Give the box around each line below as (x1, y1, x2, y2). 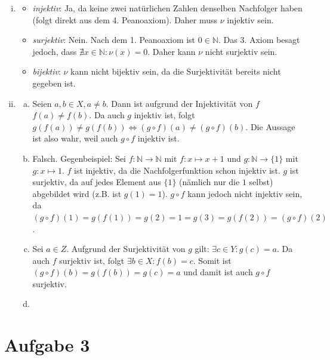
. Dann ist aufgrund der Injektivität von (106, 97, 253, 109)
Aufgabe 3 (4, 333, 90, 357)
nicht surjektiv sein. (205, 45, 277, 57)
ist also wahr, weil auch (32, 132, 118, 144)
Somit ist (198, 254, 232, 266)
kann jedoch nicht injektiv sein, (187, 187, 303, 199)
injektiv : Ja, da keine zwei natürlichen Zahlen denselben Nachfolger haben (32, 2, 303, 14)
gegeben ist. (32, 76, 76, 89)
